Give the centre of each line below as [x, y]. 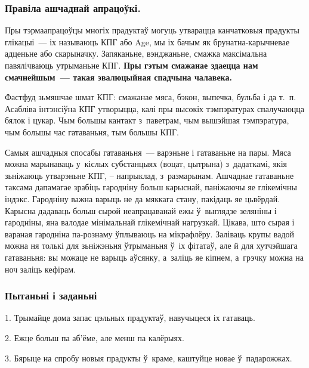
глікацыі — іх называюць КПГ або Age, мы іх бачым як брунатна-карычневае [147, 41]
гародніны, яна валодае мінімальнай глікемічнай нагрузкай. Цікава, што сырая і [150, 222]
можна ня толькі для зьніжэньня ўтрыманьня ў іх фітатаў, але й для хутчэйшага [151, 245]
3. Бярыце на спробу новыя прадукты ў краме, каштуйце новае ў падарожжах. [149, 358]
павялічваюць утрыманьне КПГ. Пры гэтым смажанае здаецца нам [132, 65]
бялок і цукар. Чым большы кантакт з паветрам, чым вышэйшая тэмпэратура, [147, 120]
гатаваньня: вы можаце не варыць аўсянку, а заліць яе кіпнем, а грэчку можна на [154, 257]
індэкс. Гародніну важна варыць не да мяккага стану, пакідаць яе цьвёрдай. [143, 198]
